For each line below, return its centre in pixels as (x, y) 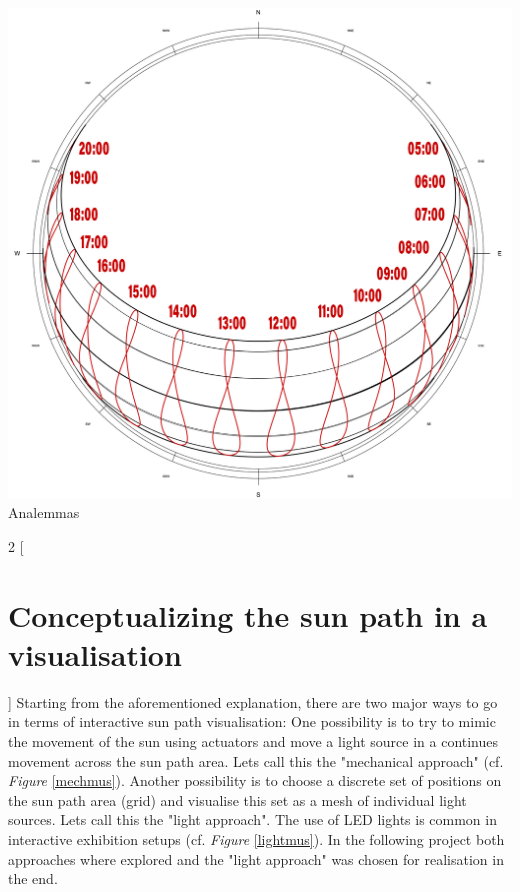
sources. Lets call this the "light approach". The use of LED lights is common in (252, 819)
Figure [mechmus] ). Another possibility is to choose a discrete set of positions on (255, 780)
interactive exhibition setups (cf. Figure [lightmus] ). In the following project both (256, 838)
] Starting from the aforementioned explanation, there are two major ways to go (253, 701)
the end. (33, 878)
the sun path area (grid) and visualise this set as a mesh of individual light (237, 799)
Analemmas (44, 512)
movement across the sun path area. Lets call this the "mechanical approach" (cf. (256, 760)
